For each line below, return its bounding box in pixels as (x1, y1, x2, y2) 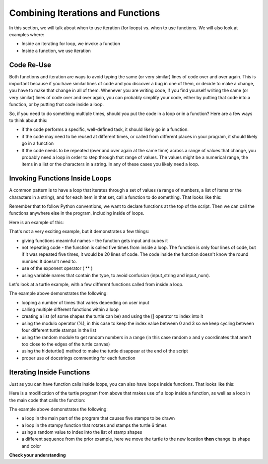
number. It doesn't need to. (21, 258, 77, 264)
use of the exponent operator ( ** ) (21, 265, 93, 271)
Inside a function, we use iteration (21, 48, 91, 54)
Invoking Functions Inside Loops (9, 174, 112, 183)
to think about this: (9, 117, 48, 123)
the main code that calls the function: (9, 397, 85, 403)
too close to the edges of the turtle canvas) (21, 341, 110, 347)
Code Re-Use (9, 60, 52, 69)
